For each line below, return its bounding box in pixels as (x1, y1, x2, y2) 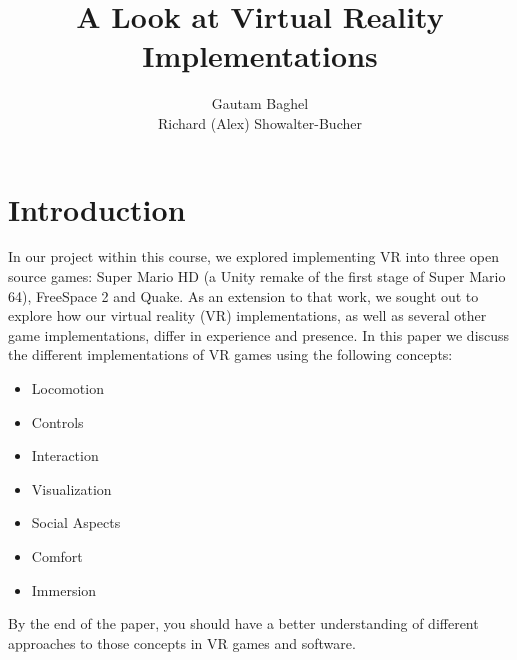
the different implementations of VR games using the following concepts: (8, 344, 453, 365)
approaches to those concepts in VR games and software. (8, 632, 356, 653)
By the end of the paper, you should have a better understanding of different (8, 613, 479, 634)
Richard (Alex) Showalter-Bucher (158, 112, 362, 133)
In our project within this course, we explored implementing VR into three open (8, 246, 499, 267)
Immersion (31, 579, 97, 600)
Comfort (31, 545, 83, 566)
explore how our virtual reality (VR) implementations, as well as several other (8, 305, 487, 326)
